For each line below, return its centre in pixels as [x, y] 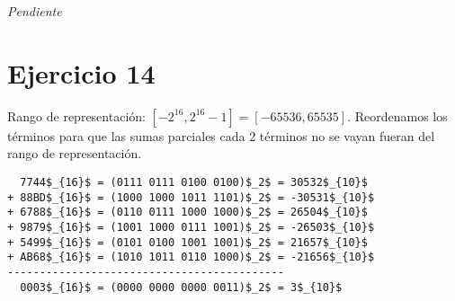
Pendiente [35, 11]
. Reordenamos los [397, 115]
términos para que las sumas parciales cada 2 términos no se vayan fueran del [221, 135]
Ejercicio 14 [81, 72]
